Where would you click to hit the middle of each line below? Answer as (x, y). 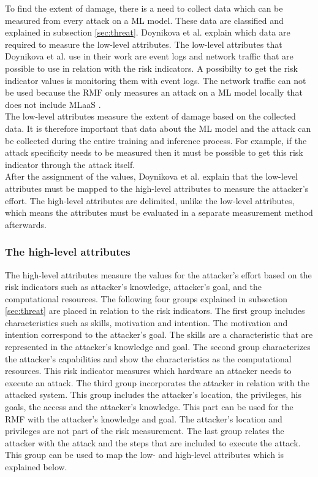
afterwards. (26, 224)
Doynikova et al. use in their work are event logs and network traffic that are (149, 56)
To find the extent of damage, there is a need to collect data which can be (144, 8)
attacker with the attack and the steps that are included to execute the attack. (153, 442)
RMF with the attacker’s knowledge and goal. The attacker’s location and (144, 418)
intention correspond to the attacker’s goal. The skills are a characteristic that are (159, 334)
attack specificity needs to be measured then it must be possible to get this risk (154, 152)
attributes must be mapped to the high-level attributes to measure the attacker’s (157, 188)
